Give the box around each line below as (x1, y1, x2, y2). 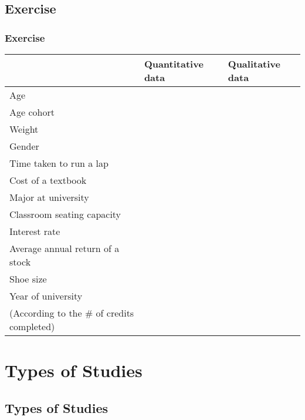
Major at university (9, 190, 89, 204)
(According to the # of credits (9, 306, 134, 320)
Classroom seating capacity (9, 207, 121, 221)
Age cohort (9, 105, 55, 119)
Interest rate (9, 224, 60, 238)
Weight (9, 122, 39, 136)
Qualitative (228, 57, 280, 70)
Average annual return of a (9, 241, 120, 255)
